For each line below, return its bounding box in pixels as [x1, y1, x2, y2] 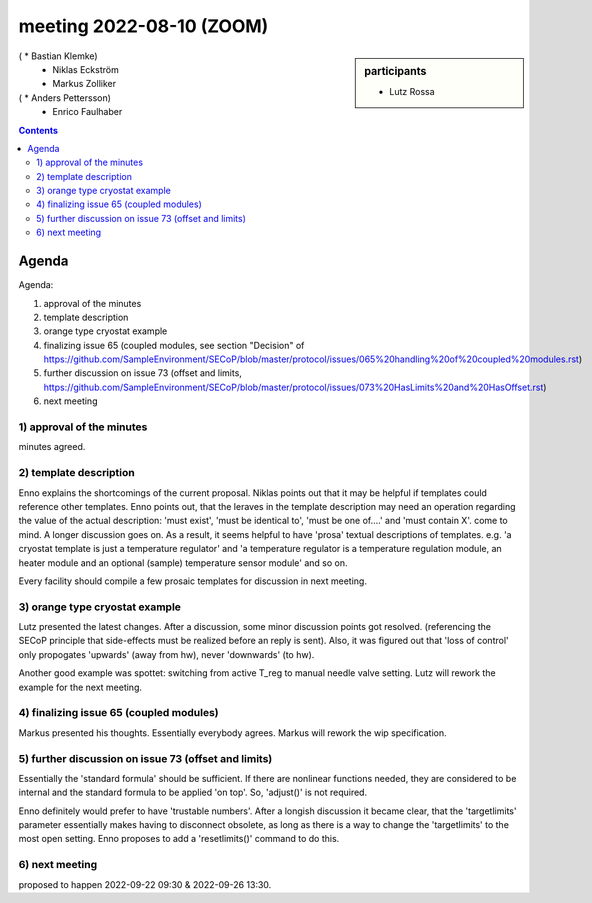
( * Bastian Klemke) [18, 50, 99, 62]
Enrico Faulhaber [52, 106, 123, 118]
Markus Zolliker [52, 78, 117, 90]
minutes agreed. [18, 441, 86, 453]
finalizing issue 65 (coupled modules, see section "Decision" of [43, 339, 305, 351]
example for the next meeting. [18, 681, 143, 693]
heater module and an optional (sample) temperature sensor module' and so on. [18, 556, 348, 569]
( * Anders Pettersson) [18, 91, 112, 104]
